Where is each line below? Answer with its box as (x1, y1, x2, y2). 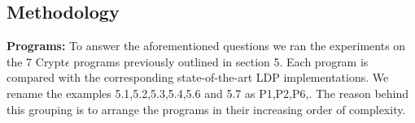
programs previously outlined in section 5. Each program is (73, 53, 369, 70)
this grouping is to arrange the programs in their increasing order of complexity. (7, 100, 406, 117)
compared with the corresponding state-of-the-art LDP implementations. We (7, 69, 389, 86)
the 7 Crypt (7, 53, 65, 70)
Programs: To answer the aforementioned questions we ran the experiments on (7, 37, 406, 54)
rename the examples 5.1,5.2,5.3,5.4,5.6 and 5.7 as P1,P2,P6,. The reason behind (7, 84, 409, 101)
